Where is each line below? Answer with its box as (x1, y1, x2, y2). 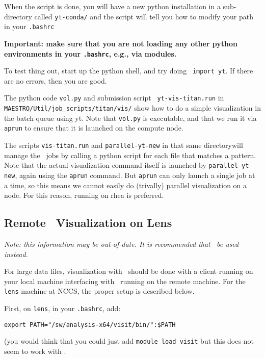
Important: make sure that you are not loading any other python (4, 38, 237, 48)
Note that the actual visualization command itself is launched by (4, 160, 206, 170)
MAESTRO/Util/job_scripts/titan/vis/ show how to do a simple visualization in (4, 103, 261, 113)
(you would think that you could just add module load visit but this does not (4, 336, 254, 346)
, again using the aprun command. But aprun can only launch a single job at (15, 169, 255, 180)
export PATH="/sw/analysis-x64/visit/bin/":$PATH (4, 321, 176, 328)
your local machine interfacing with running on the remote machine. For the (4, 275, 246, 286)
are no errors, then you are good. (4, 75, 107, 86)
